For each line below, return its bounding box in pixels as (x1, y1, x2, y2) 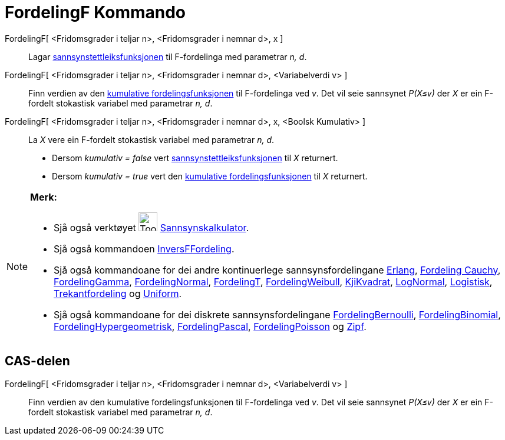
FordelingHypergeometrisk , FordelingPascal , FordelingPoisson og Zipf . (54, 320, 367, 332)
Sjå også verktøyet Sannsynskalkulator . (54, 221, 249, 234)
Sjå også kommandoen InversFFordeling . (54, 242, 235, 255)
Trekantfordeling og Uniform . (54, 287, 182, 299)
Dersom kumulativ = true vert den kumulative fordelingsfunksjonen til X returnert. (52, 171, 368, 181)
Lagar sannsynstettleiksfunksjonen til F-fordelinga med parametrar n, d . (28, 51, 307, 62)
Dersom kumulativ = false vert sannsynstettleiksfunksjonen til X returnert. (52, 152, 338, 163)
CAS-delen (5, 354, 70, 369)
